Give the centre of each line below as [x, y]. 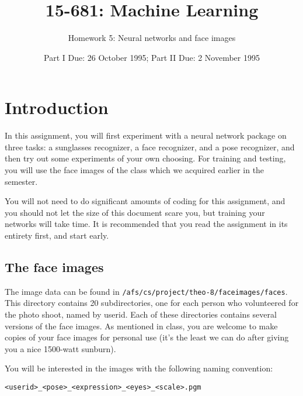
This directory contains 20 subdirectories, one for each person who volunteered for [152, 303]
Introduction [57, 107]
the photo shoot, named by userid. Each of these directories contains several [141, 314]
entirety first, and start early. [57, 235]
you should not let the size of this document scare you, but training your [135, 212]
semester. [21, 181]
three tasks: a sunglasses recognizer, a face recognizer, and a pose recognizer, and [150, 147]
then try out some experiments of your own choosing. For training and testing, [145, 158]
